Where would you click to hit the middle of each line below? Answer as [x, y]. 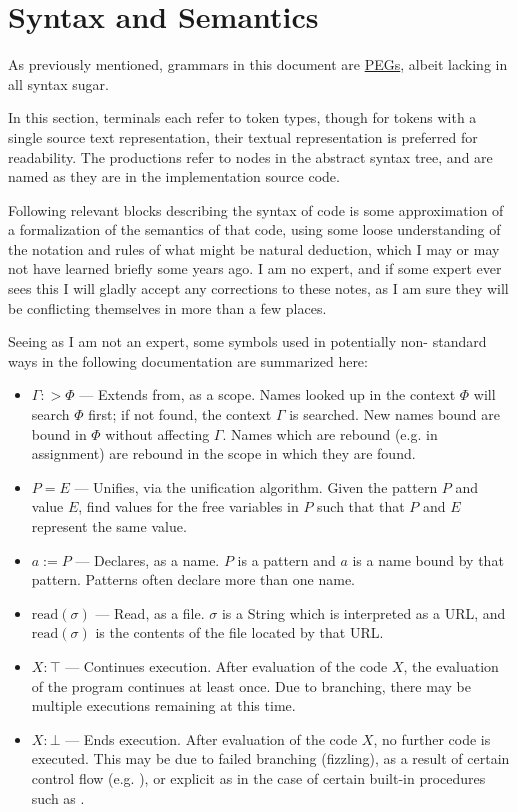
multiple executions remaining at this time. [163, 705]
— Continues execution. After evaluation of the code [226, 665]
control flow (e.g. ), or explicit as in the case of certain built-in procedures [258, 777]
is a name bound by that [428, 559]
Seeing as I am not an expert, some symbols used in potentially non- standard [247, 341]
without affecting [157, 433]
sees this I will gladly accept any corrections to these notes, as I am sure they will [258, 288]
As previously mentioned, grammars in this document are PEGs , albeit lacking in [258, 64]
